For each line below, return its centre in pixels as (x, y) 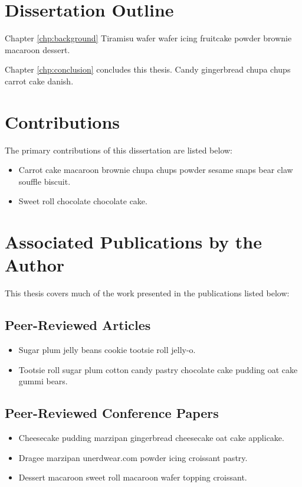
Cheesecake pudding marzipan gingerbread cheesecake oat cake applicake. (151, 438)
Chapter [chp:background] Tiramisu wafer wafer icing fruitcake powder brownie (148, 38)
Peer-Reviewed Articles (78, 325)
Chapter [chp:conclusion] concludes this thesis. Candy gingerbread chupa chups (148, 69)
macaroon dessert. (37, 49)
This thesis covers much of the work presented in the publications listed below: (147, 293)
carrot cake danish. (39, 81)
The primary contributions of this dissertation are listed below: (119, 150)
